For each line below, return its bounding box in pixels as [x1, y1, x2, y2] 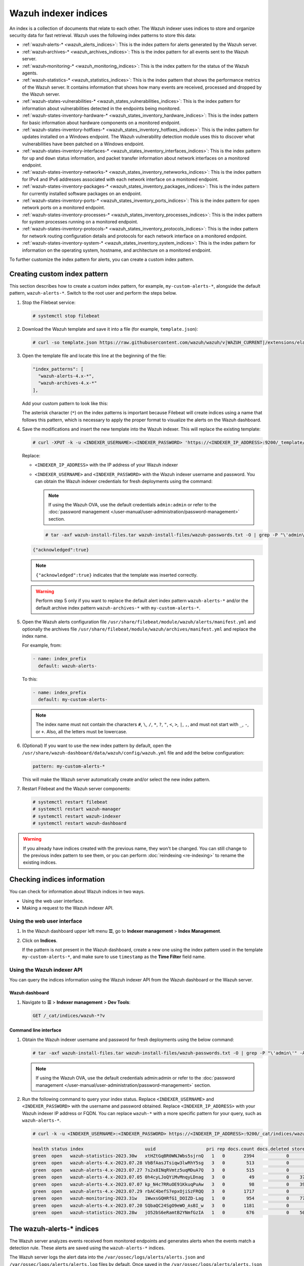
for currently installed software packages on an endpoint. [22, 190, 142, 196]
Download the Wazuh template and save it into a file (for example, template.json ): [22, 326, 199, 332]
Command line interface [9, 1027, 62, 1033]
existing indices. [23, 859, 57, 865]
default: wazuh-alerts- [38, 663, 97, 668]
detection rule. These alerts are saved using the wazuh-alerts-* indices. [9, 1245, 165, 1251]
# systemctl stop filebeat [32, 313, 100, 319]
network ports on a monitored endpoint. [22, 205, 105, 211]
